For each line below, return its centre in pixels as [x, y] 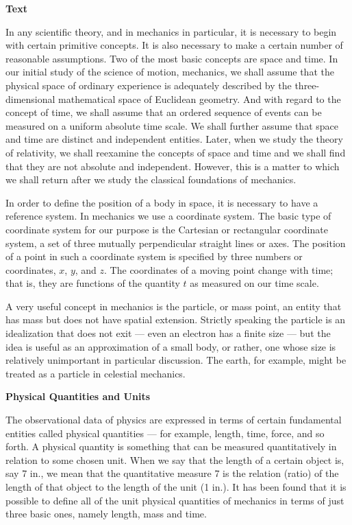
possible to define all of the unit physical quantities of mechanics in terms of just [175, 500]
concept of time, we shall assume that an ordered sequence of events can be [164, 112]
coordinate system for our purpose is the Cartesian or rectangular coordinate [167, 229]
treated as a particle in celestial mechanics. [96, 373]
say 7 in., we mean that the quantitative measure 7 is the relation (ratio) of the [172, 473]
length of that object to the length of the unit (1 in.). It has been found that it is [176, 487]
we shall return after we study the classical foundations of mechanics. [151, 179]
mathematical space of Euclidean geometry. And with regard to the [200, 98]
